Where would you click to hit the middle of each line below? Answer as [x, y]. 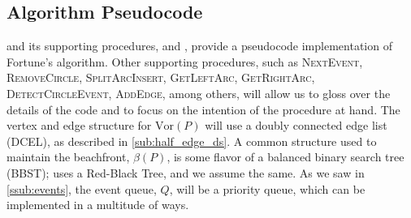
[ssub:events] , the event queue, [82, 188]
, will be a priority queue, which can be [267, 188]
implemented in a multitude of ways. [98, 205]
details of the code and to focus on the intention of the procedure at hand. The [203, 109]
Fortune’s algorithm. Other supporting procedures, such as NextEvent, [185, 61]
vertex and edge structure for [79, 125]
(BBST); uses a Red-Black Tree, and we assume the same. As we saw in [186, 172]
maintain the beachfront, [68, 157]
